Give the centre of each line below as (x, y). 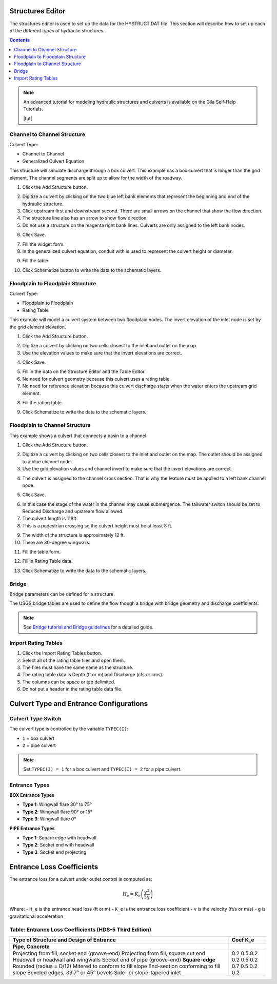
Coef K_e (243, 940)
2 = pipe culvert (39, 745)
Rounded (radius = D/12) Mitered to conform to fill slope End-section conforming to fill (116, 966)
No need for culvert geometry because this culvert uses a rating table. (97, 379)
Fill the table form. (42, 552)
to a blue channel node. (47, 461)
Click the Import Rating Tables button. (62, 653)
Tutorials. (33, 109)
